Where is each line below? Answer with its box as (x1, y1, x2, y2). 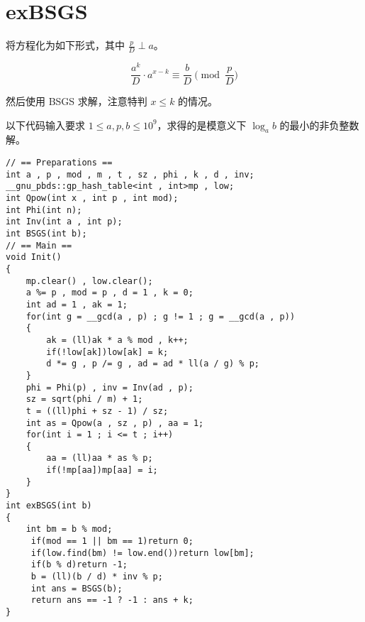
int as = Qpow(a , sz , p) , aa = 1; (26, 418, 204, 428)
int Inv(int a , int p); (6, 217, 123, 227)
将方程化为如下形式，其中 (6, 38, 125, 53)
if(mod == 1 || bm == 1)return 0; (30, 536, 193, 547)
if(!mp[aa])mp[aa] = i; (46, 465, 158, 476)
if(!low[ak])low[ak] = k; (46, 347, 169, 357)
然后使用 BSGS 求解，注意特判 (6, 94, 147, 109)
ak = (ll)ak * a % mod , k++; (46, 334, 189, 345)
